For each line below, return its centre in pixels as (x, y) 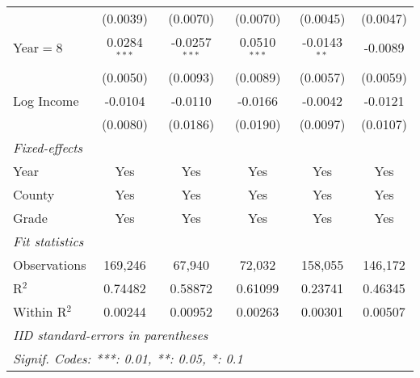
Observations (50, 264)
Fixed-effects (48, 147)
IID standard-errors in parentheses (111, 334)
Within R (40, 311)
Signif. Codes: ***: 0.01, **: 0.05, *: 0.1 (128, 358)
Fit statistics (48, 241)
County (34, 194)
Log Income (46, 100)
